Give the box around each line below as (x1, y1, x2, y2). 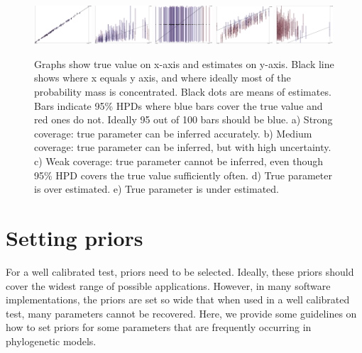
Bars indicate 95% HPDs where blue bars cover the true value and (34, 98, 323, 113)
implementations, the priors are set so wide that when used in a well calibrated (6, 292, 350, 307)
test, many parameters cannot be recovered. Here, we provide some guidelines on (6, 306, 357, 320)
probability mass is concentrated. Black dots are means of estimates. (34, 84, 331, 99)
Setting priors (6, 223, 143, 252)
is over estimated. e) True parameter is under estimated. (34, 181, 280, 196)
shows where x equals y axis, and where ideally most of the (34, 70, 291, 85)
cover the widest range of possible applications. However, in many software (6, 278, 331, 293)
